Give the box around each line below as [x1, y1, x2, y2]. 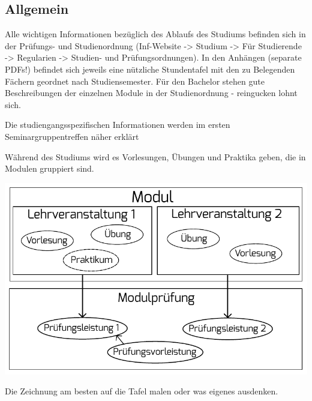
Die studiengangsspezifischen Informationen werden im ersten [5, 118, 230, 131]
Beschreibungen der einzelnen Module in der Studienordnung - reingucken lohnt [5, 86, 298, 99]
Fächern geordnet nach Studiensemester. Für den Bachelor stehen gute [5, 74, 265, 87]
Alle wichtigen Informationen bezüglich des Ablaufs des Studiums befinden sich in [5, 28, 306, 40]
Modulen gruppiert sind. [5, 162, 94, 175]
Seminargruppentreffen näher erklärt [5, 130, 139, 142]
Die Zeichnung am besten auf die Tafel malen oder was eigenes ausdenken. [5, 385, 278, 397]
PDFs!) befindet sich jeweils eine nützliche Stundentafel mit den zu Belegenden [5, 62, 295, 75]
